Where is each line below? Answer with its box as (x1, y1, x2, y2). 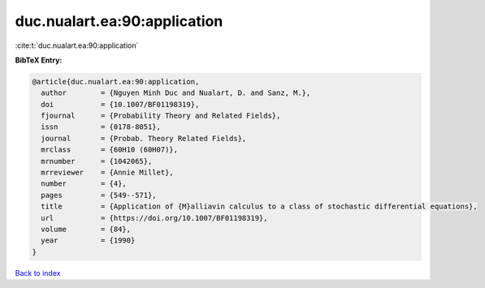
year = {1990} (41, 236, 136, 245)
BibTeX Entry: (15, 55, 63, 65)
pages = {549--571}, (41, 191, 158, 200)
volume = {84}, (41, 225, 132, 234)
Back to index (15, 268, 61, 277)
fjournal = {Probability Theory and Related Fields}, (41, 111, 281, 121)
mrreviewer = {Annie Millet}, (41, 168, 174, 178)
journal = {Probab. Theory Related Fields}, (41, 134, 247, 143)
